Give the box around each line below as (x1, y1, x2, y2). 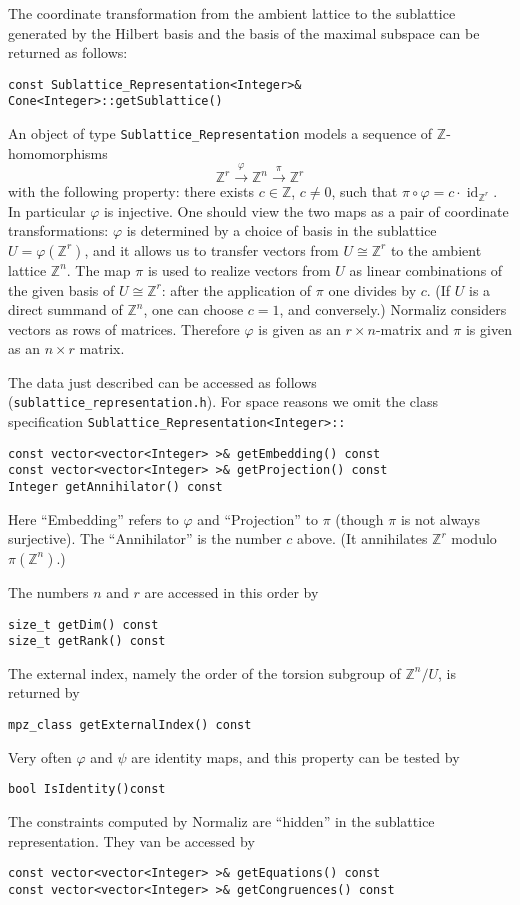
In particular (8, 200, 86, 221)
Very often (8, 746, 72, 767)
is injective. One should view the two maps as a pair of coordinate (103, 200, 509, 221)
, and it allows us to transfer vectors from (84, 239, 339, 260)
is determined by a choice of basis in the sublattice (126, 220, 437, 241)
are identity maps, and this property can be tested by (131, 746, 460, 767)
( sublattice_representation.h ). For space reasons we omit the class (8, 391, 438, 412)
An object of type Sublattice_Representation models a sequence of (8, 123, 433, 144)
